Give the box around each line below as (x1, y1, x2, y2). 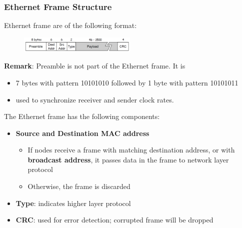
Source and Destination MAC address (15, 127, 149, 138)
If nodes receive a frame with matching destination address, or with (27, 144, 235, 155)
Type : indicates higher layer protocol (15, 197, 131, 208)
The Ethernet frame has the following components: (4, 111, 160, 121)
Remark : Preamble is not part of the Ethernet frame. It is (4, 60, 185, 71)
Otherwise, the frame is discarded (27, 181, 130, 191)
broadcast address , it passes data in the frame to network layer (27, 154, 229, 164)
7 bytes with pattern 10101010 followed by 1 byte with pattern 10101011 (15, 77, 238, 87)
